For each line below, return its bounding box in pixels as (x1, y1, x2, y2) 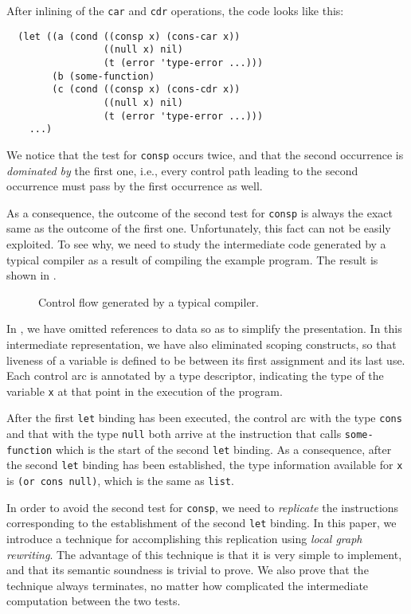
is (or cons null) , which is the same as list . (6, 472, 234, 489)
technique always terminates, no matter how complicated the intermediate (6, 577, 369, 593)
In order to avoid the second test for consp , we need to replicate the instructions (6, 499, 399, 515)
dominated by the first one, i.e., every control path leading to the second (6, 162, 358, 178)
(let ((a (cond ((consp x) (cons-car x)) (18, 30, 241, 42)
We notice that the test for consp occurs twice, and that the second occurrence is (6, 146, 404, 162)
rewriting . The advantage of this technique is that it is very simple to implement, (6, 546, 402, 562)
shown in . (6, 267, 57, 284)
